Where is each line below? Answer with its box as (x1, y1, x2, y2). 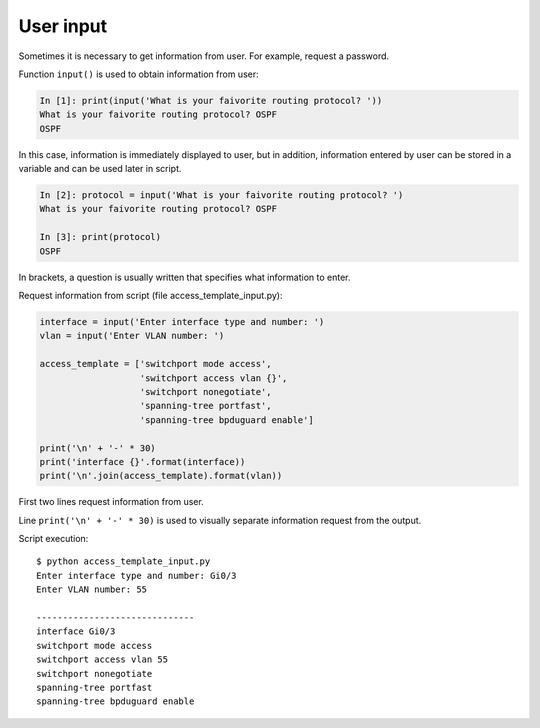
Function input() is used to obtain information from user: (18, 68, 259, 80)
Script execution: (18, 533, 89, 545)
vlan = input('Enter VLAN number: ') (39, 330, 225, 342)
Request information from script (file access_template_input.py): (18, 290, 283, 301)
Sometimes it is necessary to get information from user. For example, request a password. (18, 50, 390, 62)
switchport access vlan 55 (36, 654, 169, 665)
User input (18, 15, 108, 37)
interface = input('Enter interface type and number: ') (39, 316, 325, 327)
